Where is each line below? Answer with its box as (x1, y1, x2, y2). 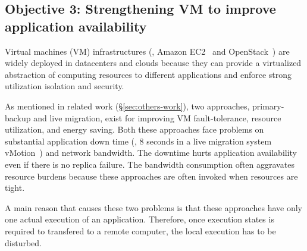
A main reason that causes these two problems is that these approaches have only (5, 201, 302, 214)
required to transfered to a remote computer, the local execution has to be (5, 224, 276, 237)
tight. (5, 181, 25, 194)
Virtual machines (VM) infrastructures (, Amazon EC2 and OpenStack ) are (5, 45, 290, 57)
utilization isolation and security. (5, 80, 124, 92)
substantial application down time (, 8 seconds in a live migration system (5, 134, 272, 147)
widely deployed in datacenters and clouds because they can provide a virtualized (5, 57, 302, 69)
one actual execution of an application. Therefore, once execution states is (5, 213, 274, 225)
